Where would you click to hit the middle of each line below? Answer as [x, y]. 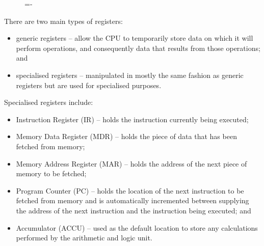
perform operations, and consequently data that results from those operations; [138, 48]
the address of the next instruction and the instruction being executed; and [134, 210]
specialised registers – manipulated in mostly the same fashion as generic [130, 75]
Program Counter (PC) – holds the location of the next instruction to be [130, 190]
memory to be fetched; [51, 173]
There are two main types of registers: [63, 21]
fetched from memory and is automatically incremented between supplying [133, 200]
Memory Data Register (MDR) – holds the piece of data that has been [126, 136]
